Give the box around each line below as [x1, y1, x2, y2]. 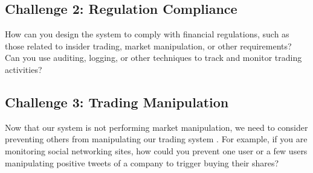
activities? [5, 63, 42, 75]
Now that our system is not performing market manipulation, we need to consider [5, 121, 308, 133]
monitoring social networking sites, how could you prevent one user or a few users [5, 144, 308, 157]
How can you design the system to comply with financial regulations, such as [5, 28, 289, 40]
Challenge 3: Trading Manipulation [5, 92, 229, 111]
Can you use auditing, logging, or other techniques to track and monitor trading [5, 51, 302, 64]
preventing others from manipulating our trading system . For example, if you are [5, 133, 308, 145]
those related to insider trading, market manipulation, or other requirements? [5, 39, 292, 52]
